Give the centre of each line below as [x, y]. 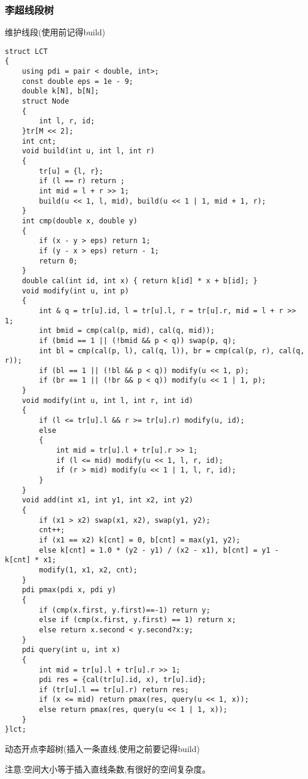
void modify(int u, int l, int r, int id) [107, 400]
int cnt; [39, 141]
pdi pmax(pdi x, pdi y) [69, 590]
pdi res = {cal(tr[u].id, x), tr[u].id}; [123, 680]
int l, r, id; [67, 121]
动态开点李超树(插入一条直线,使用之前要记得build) [102, 749]
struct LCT [26, 51]
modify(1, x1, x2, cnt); [88, 570]
